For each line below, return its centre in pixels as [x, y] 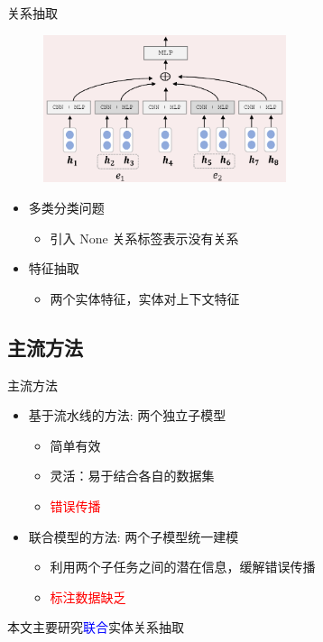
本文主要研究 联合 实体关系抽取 [96, 627]
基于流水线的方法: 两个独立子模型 [127, 415]
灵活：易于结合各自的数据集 [132, 476]
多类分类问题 [66, 207]
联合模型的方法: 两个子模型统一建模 [134, 536]
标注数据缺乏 [88, 596]
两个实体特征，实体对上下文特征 [145, 298]
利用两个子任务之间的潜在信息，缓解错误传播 [183, 567]
